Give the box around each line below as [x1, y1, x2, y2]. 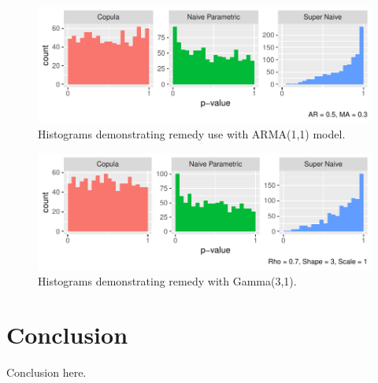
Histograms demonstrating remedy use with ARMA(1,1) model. [38, 125, 346, 142]
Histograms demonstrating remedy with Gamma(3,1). [38, 272, 297, 289]
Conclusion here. [6, 364, 87, 381]
